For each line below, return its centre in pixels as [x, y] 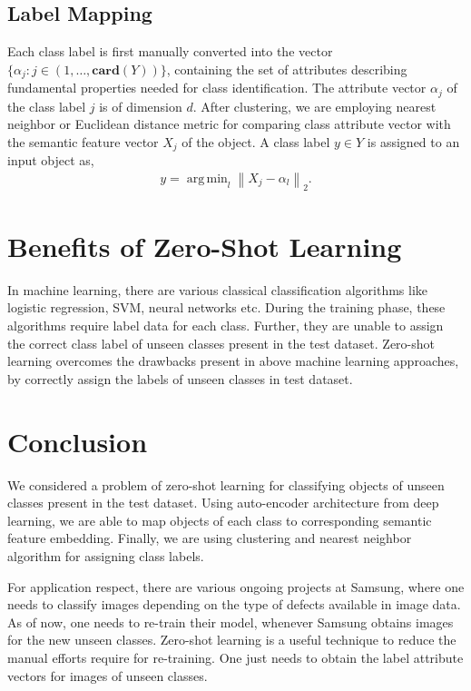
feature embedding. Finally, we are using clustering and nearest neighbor [210, 538]
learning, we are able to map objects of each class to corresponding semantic [220, 520]
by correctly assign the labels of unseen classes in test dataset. [180, 378]
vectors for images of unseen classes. [108, 675]
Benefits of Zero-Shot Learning [205, 246]
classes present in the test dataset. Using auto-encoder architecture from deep [223, 503]
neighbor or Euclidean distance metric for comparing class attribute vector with [229, 124]
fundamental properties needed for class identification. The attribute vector [217, 88]
